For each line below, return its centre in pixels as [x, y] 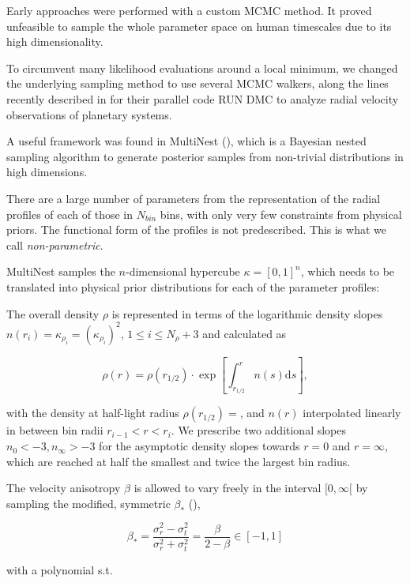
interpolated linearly [352, 413]
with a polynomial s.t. [60, 569]
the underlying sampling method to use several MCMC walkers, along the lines [197, 83]
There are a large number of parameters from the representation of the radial [194, 198]
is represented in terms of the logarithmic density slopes [247, 313]
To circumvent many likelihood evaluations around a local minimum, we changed [202, 68]
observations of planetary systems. [89, 114]
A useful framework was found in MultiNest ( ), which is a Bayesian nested [186, 141]
